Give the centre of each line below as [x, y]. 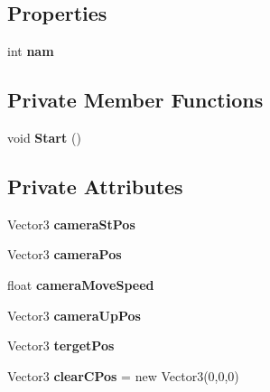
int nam [31, 51]
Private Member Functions [135, 100]
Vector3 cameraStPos [71, 224]
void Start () [44, 137]
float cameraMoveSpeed [81, 284]
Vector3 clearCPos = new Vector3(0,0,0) [123, 375]
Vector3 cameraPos [65, 254]
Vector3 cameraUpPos [74, 315]
